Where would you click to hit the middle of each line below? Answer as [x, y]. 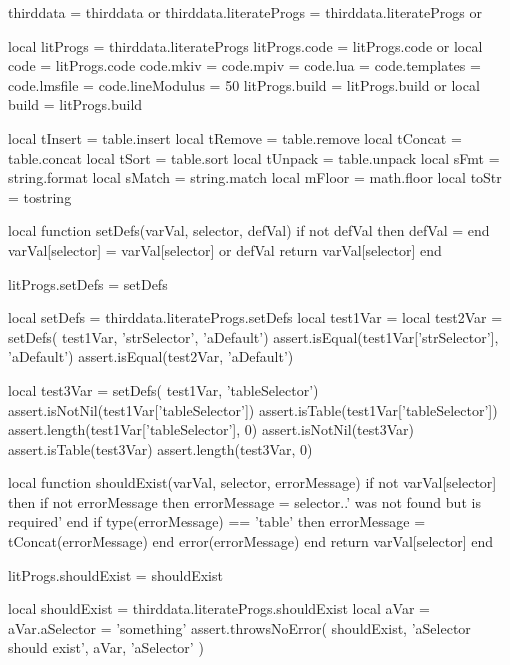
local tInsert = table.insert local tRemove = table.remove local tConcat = [235, 137]
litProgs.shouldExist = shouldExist [115, 574]
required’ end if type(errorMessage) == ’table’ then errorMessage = [217, 521]
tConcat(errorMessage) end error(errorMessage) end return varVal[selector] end [251, 541]
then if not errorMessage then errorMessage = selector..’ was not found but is [244, 501]
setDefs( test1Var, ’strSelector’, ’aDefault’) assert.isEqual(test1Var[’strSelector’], [253, 336]
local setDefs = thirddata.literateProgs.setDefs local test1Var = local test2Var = [255, 317]
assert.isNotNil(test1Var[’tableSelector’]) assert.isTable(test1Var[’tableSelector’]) [253, 409]
